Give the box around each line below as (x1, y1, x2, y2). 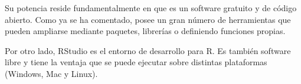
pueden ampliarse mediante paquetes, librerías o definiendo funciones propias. (5, 25, 286, 37)
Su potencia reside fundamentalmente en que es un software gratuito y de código (5, 2, 297, 14)
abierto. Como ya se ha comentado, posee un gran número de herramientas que (5, 13, 291, 25)
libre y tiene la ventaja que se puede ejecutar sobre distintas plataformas (5, 56, 267, 68)
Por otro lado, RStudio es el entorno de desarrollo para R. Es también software (5, 44, 291, 56)
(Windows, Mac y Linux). (5, 67, 98, 79)
